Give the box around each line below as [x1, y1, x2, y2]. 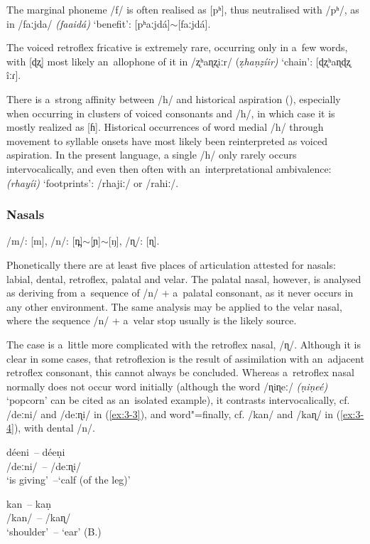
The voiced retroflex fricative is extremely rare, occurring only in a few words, [6, 40, 348, 55]
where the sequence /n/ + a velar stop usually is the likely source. [6, 313, 297, 328]
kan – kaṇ [6, 496, 52, 511]
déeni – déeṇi [6, 444, 65, 459]
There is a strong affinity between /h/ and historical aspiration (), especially [6, 91, 341, 106]
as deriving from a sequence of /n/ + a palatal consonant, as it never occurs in [6, 285, 354, 300]
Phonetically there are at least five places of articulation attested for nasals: [6, 257, 336, 272]
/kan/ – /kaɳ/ [6, 510, 71, 525]
